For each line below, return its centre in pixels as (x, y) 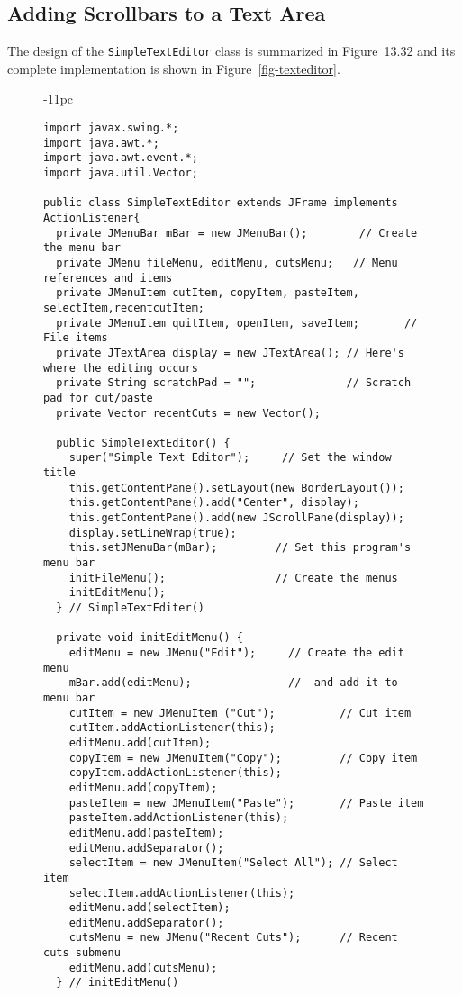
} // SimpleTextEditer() (130, 608)
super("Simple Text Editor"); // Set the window (230, 458)
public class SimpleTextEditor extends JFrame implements (221, 203)
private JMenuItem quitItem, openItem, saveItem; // (237, 323)
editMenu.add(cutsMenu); (143, 968)
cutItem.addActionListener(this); (172, 728)
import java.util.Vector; (121, 173)
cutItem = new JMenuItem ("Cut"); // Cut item (240, 713)
